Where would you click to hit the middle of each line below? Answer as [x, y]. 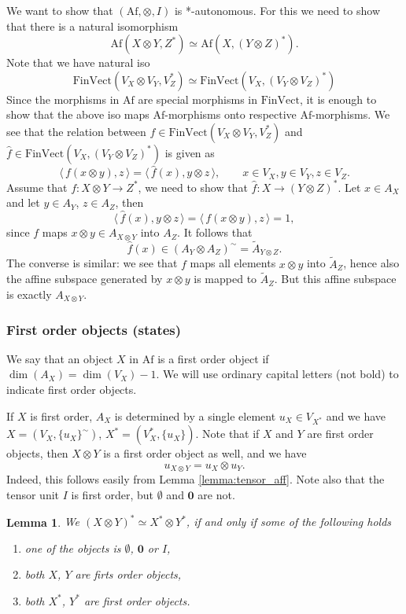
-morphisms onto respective [231, 114]
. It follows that [215, 232]
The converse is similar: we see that [92, 263]
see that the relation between [76, 131]
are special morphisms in [198, 99]
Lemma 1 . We [43, 522]
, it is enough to [338, 99]
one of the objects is [73, 548]
